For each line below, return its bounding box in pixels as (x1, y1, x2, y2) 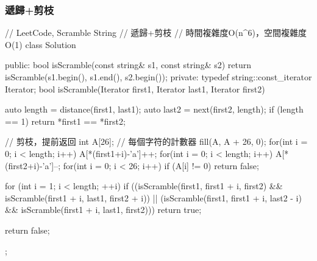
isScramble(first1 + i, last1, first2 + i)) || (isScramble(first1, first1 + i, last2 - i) (5, 191, 302, 204)
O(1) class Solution (5, 38, 76, 50)
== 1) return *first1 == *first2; (5, 114, 126, 127)
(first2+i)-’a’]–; (5, 159, 61, 172)
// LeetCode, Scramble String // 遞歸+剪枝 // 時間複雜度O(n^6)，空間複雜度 (5, 26, 307, 39)
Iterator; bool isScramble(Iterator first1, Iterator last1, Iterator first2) (5, 82, 265, 95)
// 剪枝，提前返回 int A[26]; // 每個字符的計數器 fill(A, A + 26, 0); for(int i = (5, 135, 308, 148)
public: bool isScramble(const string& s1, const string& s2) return (5, 58, 252, 71)
